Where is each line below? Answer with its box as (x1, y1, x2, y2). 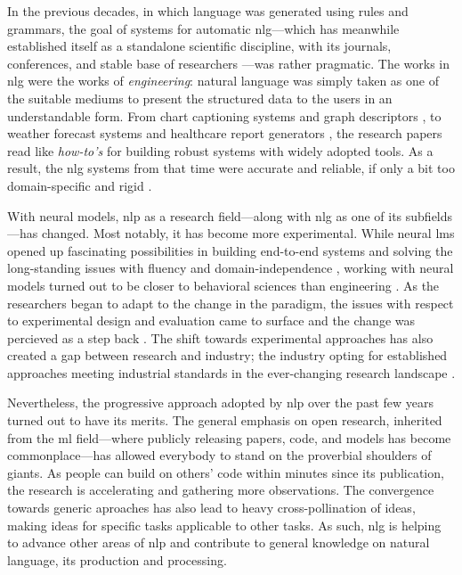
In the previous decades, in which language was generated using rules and (7, 2, 409, 20)
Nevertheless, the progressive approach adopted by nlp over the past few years (7, 393, 434, 412)
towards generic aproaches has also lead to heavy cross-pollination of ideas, (7, 498, 416, 517)
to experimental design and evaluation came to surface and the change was (7, 311, 415, 330)
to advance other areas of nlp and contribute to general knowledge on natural (7, 533, 430, 552)
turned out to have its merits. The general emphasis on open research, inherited (7, 411, 442, 430)
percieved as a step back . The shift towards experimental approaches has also (7, 328, 434, 347)
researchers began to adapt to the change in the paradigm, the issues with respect (7, 293, 454, 312)
